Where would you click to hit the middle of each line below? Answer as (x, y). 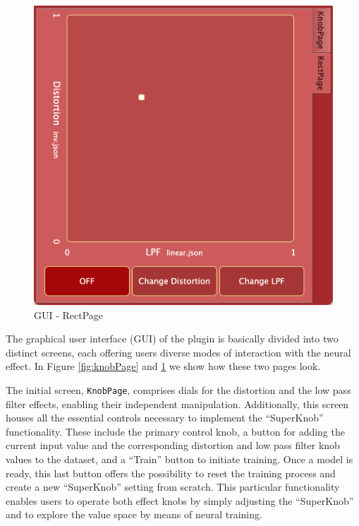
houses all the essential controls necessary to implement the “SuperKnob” (165, 418)
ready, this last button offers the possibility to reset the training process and (171, 473)
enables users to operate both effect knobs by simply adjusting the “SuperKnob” (180, 500)
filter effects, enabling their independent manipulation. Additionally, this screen (177, 404)
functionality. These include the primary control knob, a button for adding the (175, 431)
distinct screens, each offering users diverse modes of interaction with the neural (178, 352)
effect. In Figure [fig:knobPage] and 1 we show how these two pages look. (163, 366)
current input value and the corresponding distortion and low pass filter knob (173, 445)
